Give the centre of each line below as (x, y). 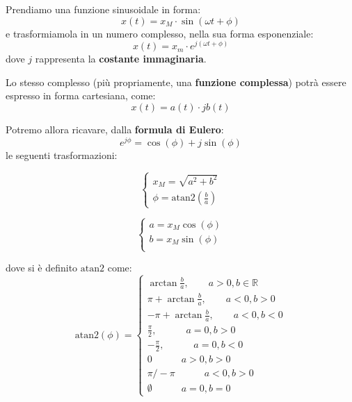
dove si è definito (42, 268)
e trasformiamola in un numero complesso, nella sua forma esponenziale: (160, 33)
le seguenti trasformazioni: (62, 154)
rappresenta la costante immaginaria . (121, 59)
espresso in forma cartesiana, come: (81, 95)
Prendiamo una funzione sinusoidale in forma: (103, 9)
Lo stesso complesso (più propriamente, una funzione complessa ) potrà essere (176, 82)
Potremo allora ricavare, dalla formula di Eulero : (115, 129)
